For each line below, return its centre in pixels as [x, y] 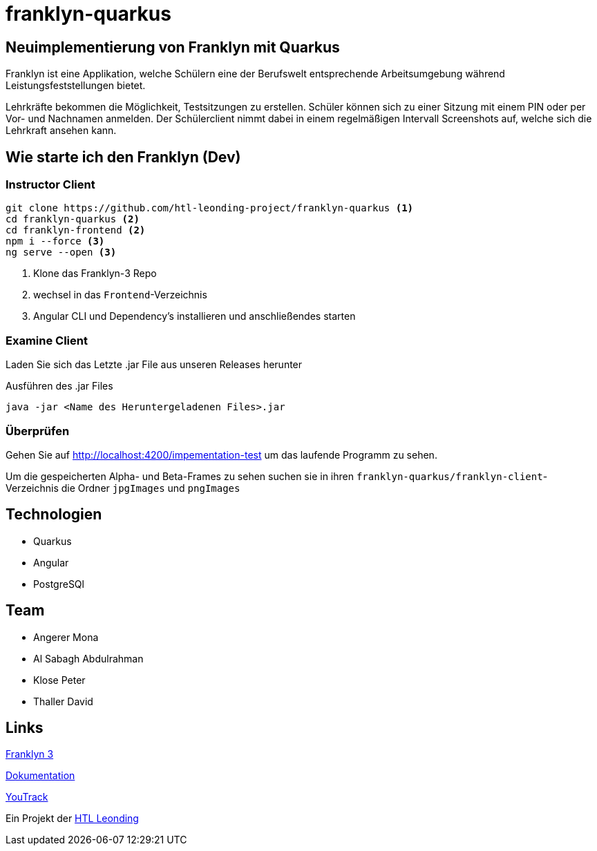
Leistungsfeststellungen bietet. [76, 86]
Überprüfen [38, 431]
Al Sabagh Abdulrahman [88, 658]
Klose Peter [59, 680]
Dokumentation [40, 776]
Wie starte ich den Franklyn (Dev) [123, 157]
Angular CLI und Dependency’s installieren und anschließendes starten [195, 316]
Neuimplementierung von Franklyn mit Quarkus [173, 47]
